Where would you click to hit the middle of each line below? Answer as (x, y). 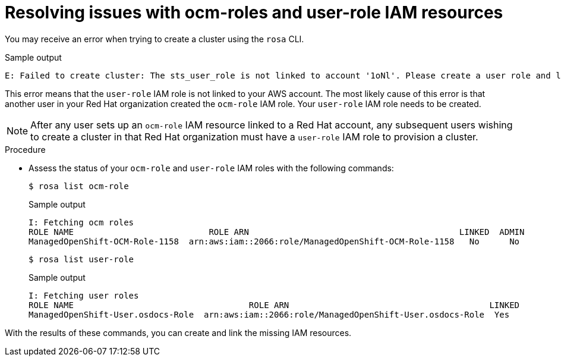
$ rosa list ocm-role (79, 186)
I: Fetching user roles (84, 295)
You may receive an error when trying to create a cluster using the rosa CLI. (155, 39)
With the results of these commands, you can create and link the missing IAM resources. (178, 332)
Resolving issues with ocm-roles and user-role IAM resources (254, 12)
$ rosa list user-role (81, 259)
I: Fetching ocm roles (81, 222)
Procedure (25, 149)
